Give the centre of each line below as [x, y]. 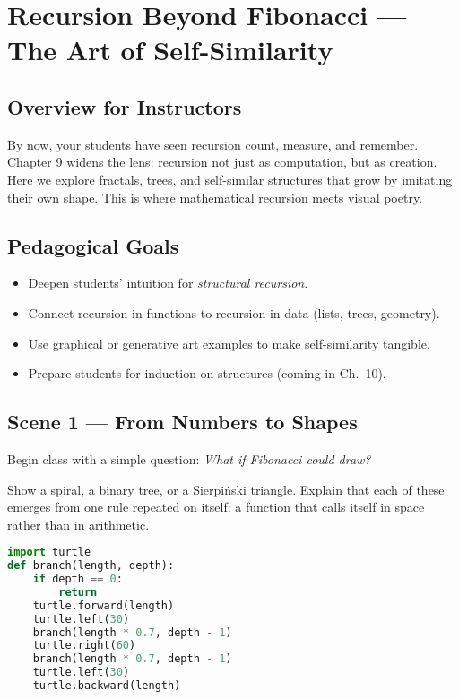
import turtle [49, 552]
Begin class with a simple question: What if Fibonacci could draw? [189, 458]
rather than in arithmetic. [78, 524]
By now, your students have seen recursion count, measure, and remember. [213, 144]
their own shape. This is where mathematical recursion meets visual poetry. [215, 197]
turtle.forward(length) [104, 605]
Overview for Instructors [125, 106]
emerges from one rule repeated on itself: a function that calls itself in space [216, 507]
